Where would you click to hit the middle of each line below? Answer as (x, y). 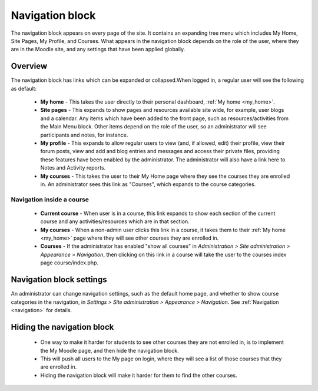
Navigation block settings (59, 280)
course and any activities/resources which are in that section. (115, 221)
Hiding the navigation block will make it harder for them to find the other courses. (139, 375)
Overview (29, 66)
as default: (24, 88)
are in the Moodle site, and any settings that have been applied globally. (98, 49)
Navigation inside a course (50, 199)
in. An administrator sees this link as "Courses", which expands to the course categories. (148, 184)
